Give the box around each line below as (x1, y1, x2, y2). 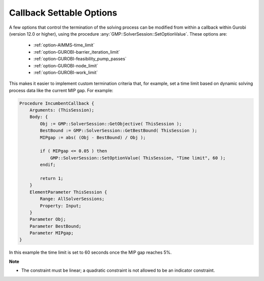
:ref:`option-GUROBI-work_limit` (33, 69, 98, 75)
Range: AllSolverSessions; (40, 196, 105, 202)
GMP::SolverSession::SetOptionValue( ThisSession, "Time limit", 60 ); (50, 155, 226, 161)
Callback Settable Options (9, 7, 117, 18)
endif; (40, 162, 56, 168)
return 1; (40, 176, 64, 181)
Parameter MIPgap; (29, 230, 74, 236)
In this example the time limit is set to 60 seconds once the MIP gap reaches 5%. (9, 249, 172, 256)
